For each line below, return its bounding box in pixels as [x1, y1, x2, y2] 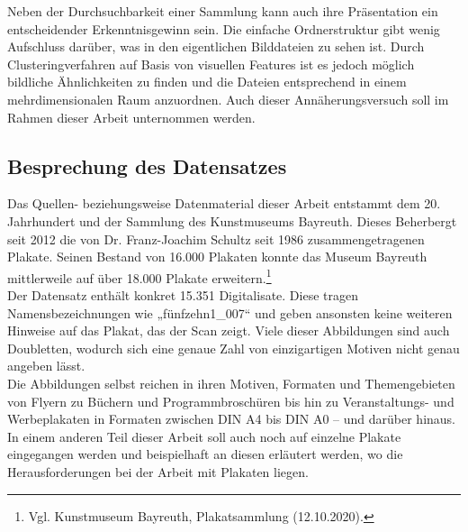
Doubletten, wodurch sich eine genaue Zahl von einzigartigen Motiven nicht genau [7, 338, 460, 357]
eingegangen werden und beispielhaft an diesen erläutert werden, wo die [7, 445, 403, 463]
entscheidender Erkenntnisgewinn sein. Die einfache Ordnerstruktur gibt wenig [7, 19, 440, 38]
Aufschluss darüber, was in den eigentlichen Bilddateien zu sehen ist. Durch [7, 37, 425, 56]
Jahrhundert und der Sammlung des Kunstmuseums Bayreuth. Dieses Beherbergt [7, 211, 457, 230]
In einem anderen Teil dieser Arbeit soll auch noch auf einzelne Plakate [7, 427, 401, 445]
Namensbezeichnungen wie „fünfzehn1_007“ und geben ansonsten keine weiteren [7, 303, 453, 322]
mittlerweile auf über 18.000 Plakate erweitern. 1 [7, 265, 272, 287]
